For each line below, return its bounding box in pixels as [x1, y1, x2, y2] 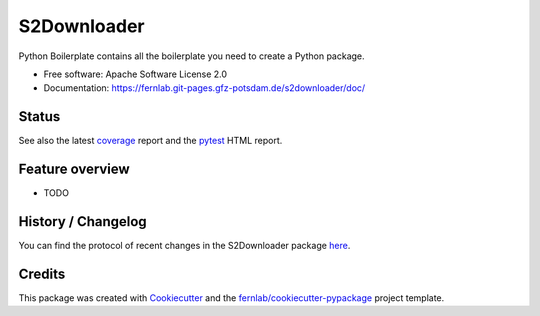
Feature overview [18, 161, 130, 178]
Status [18, 108, 61, 125]
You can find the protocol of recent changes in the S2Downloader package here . [18, 240, 351, 252]
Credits [18, 265, 66, 282]
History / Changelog [18, 213, 147, 230]
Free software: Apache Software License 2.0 [43, 68, 228, 80]
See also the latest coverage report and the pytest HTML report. [18, 135, 283, 147]
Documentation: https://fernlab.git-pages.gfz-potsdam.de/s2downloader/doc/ [43, 82, 366, 94]
